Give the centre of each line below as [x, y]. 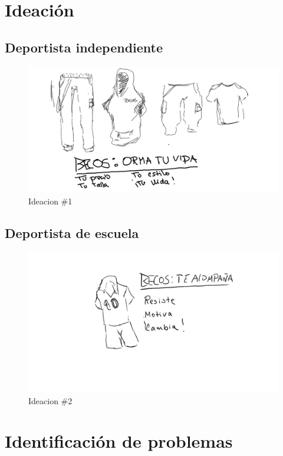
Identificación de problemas [119, 441]
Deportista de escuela [72, 232]
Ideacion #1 [50, 201]
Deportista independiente [84, 47]
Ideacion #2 [50, 400]
